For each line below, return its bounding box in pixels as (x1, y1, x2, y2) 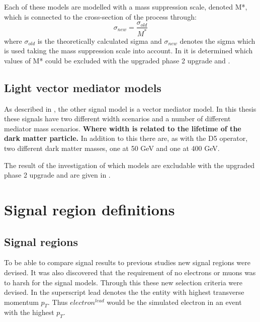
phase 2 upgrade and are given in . (4, 170, 111, 180)
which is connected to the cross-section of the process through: (4, 11, 197, 22)
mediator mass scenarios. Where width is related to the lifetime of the (4, 123, 241, 133)
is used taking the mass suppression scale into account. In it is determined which (4, 45, 253, 56)
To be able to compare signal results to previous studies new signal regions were (4, 257, 250, 268)
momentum (4, 296, 39, 307)
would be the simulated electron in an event (107, 296, 242, 307)
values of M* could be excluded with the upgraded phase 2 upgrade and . (4, 55, 230, 65)
